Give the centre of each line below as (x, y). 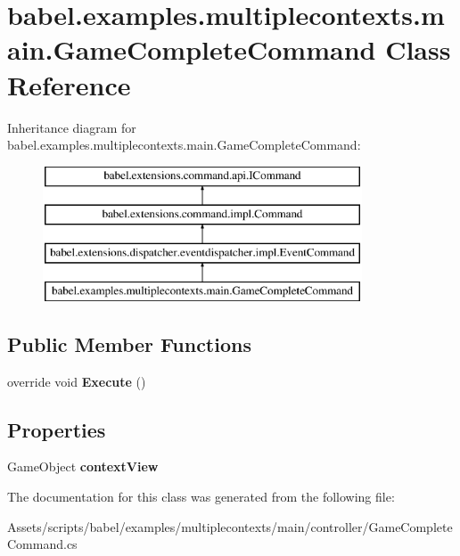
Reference (69, 84)
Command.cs (42, 544)
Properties (57, 429)
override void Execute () (77, 381)
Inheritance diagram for (72, 127)
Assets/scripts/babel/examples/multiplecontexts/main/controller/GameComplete (230, 526)
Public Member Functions (129, 343)
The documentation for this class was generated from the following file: (201, 497)
